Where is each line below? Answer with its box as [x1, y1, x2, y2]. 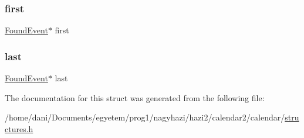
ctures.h [5, 122, 33, 134]
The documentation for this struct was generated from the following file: [5, 91, 265, 103]
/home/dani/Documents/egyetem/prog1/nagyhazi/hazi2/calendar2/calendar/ [5, 111, 285, 123]
